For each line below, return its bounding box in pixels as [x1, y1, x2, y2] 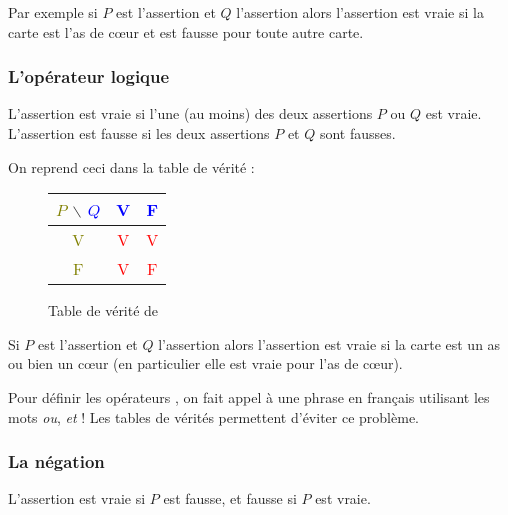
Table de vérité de [48, 300, 159, 321]
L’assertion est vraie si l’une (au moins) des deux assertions [8, 103, 373, 124]
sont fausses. [319, 123, 396, 143]
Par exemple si [8, 2, 98, 22]
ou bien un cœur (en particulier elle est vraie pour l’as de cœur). [8, 353, 403, 374]
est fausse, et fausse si [163, 488, 297, 509]
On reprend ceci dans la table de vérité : [8, 156, 255, 177]
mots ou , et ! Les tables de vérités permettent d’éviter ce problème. [8, 406, 419, 427]
